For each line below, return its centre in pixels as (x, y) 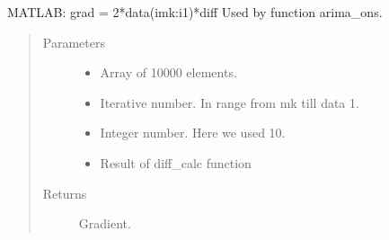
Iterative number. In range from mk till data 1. (230, 102)
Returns (65, 193)
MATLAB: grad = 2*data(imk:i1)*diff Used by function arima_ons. (195, 12)
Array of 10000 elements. (168, 72)
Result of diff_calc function (176, 162)
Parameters (74, 42)
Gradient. (105, 223)
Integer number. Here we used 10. (193, 133)
